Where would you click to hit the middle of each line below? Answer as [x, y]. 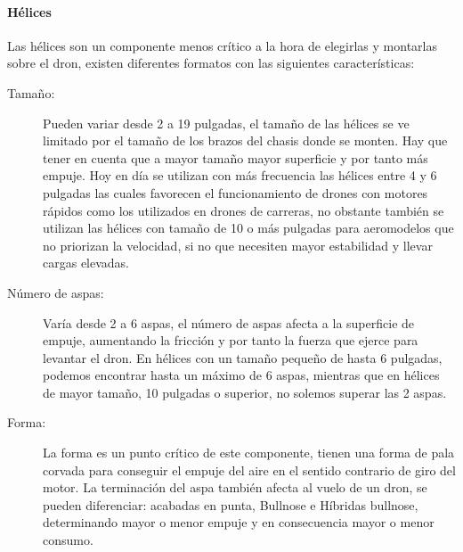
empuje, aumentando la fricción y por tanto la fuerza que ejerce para [231, 340]
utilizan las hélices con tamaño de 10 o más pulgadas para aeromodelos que [248, 228]
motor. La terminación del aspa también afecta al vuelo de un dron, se [235, 487]
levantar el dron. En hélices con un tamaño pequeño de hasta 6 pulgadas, [243, 357]
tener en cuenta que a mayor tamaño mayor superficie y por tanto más [236, 157]
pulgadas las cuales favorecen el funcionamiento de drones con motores [236, 192]
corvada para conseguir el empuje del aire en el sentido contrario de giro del [249, 470]
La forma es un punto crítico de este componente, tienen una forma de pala [249, 453]
